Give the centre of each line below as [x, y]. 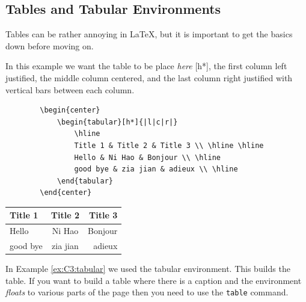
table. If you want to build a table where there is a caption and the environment [154, 280]
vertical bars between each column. [70, 89]
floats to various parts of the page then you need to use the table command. [147, 292]
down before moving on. [50, 45]
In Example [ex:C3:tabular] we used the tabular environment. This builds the [148, 269]
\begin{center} [70, 110]
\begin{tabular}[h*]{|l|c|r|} [117, 122]
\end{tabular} [85, 181]
